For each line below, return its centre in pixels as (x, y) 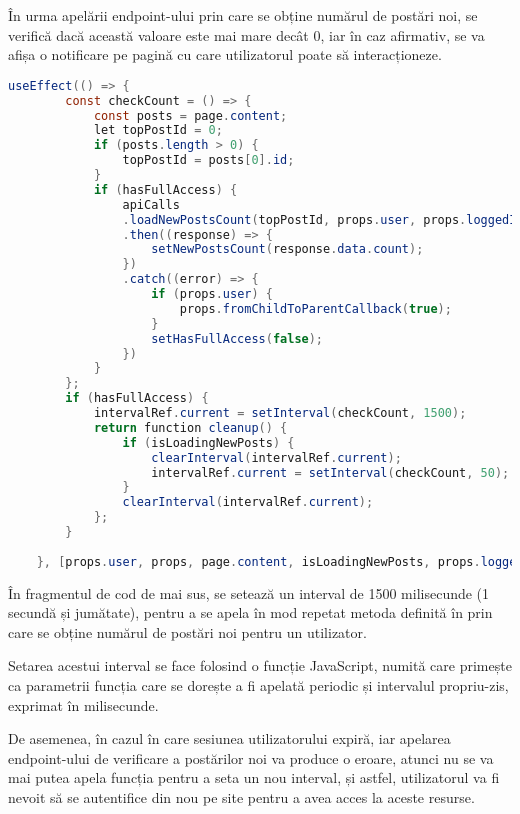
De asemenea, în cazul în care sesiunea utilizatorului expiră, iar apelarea (229, 738)
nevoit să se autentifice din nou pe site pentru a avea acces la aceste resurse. (241, 797)
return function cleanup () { (190, 427)
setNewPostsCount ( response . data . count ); (287, 249)
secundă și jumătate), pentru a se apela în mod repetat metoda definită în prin (250, 612)
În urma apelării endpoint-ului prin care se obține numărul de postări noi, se (243, 15)
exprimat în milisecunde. (83, 704)
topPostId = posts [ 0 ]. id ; (208, 160)
